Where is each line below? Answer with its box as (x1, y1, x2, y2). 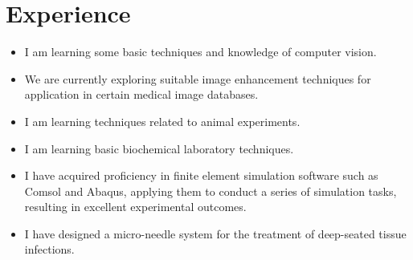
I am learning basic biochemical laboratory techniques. (24, 140, 294, 156)
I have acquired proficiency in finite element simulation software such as (24, 167, 378, 184)
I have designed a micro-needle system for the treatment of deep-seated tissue (24, 225, 407, 242)
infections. (24, 241, 75, 258)
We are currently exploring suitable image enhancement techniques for (24, 70, 371, 87)
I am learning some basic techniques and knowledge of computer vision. (24, 43, 377, 60)
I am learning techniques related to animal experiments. (24, 112, 301, 129)
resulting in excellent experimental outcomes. (24, 198, 247, 215)
